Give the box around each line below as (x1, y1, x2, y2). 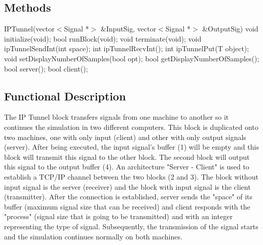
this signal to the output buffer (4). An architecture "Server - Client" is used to (4, 161, 249, 172)
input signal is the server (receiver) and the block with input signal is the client (4, 181, 251, 192)
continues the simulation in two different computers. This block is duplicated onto (4, 121, 258, 132)
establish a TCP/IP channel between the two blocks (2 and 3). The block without (4, 171, 258, 182)
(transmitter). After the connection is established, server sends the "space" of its (4, 191, 253, 202)
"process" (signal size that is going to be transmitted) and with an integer (4, 211, 233, 222)
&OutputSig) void (202, 23, 258, 34)
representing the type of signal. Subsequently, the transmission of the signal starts (4, 221, 258, 231)
